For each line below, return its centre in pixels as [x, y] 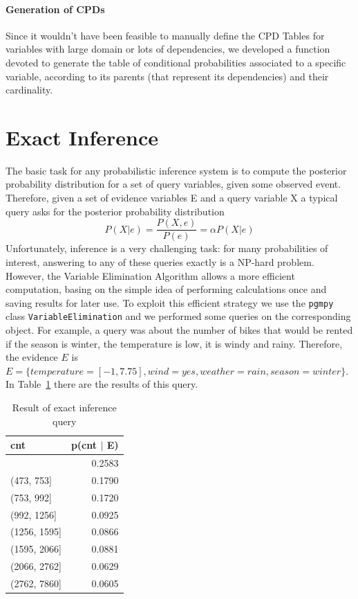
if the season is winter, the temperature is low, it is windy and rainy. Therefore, [174, 343]
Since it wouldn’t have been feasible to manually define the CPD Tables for [165, 35]
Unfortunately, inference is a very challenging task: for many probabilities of [167, 248]
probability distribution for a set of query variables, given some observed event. [173, 184]
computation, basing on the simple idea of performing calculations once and [166, 289]
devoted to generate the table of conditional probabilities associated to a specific [176, 62]
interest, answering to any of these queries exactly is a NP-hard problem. [160, 261]
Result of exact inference [64, 407]
